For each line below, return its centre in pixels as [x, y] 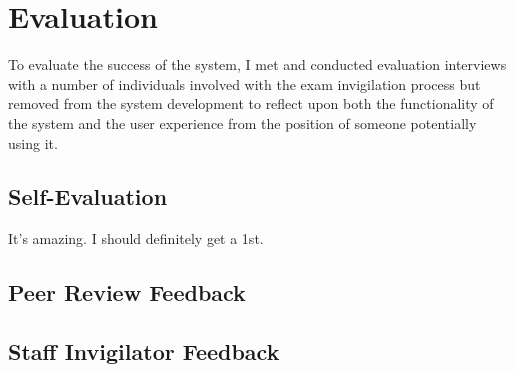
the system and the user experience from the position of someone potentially [242, 122]
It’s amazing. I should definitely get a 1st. [136, 238]
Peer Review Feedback [127, 292]
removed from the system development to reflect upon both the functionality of [251, 103]
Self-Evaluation [88, 196]
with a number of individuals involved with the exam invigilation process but [244, 83]
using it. [33, 142]
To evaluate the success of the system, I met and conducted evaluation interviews [257, 64]
